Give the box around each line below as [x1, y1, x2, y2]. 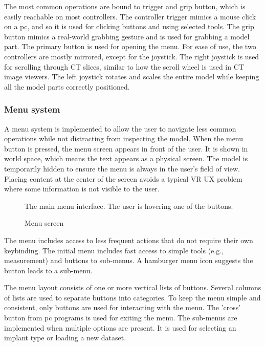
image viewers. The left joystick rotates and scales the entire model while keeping [4, 71, 259, 82]
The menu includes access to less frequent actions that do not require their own [4, 234, 253, 245]
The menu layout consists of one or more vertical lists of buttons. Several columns [4, 282, 261, 293]
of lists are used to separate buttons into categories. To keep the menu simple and [4, 292, 261, 302]
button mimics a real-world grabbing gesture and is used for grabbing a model [4, 31, 250, 41]
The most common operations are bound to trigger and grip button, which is [4, 1, 246, 11]
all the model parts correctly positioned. [4, 81, 130, 92]
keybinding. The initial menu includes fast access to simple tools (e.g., [4, 245, 224, 255]
